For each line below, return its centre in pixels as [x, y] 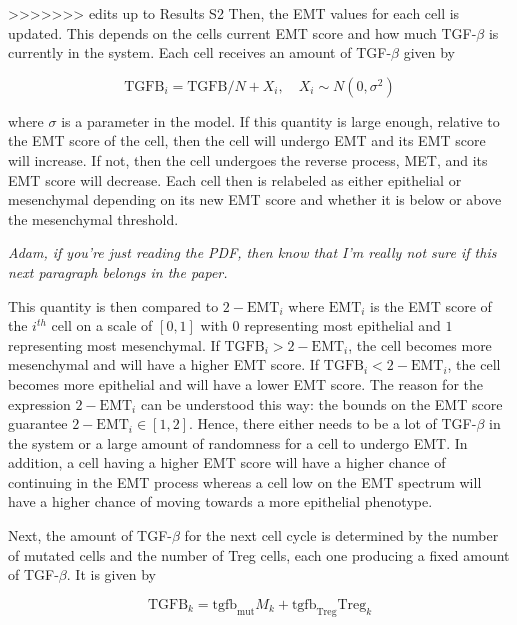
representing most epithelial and [342, 325]
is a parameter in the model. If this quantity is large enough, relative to [280, 120]
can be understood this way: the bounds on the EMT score [321, 403]
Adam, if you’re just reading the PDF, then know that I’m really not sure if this [252, 252]
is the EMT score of [431, 305]
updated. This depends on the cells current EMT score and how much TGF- [242, 32]
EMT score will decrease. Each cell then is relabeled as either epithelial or [235, 179]
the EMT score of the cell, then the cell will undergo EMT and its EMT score [247, 140]
